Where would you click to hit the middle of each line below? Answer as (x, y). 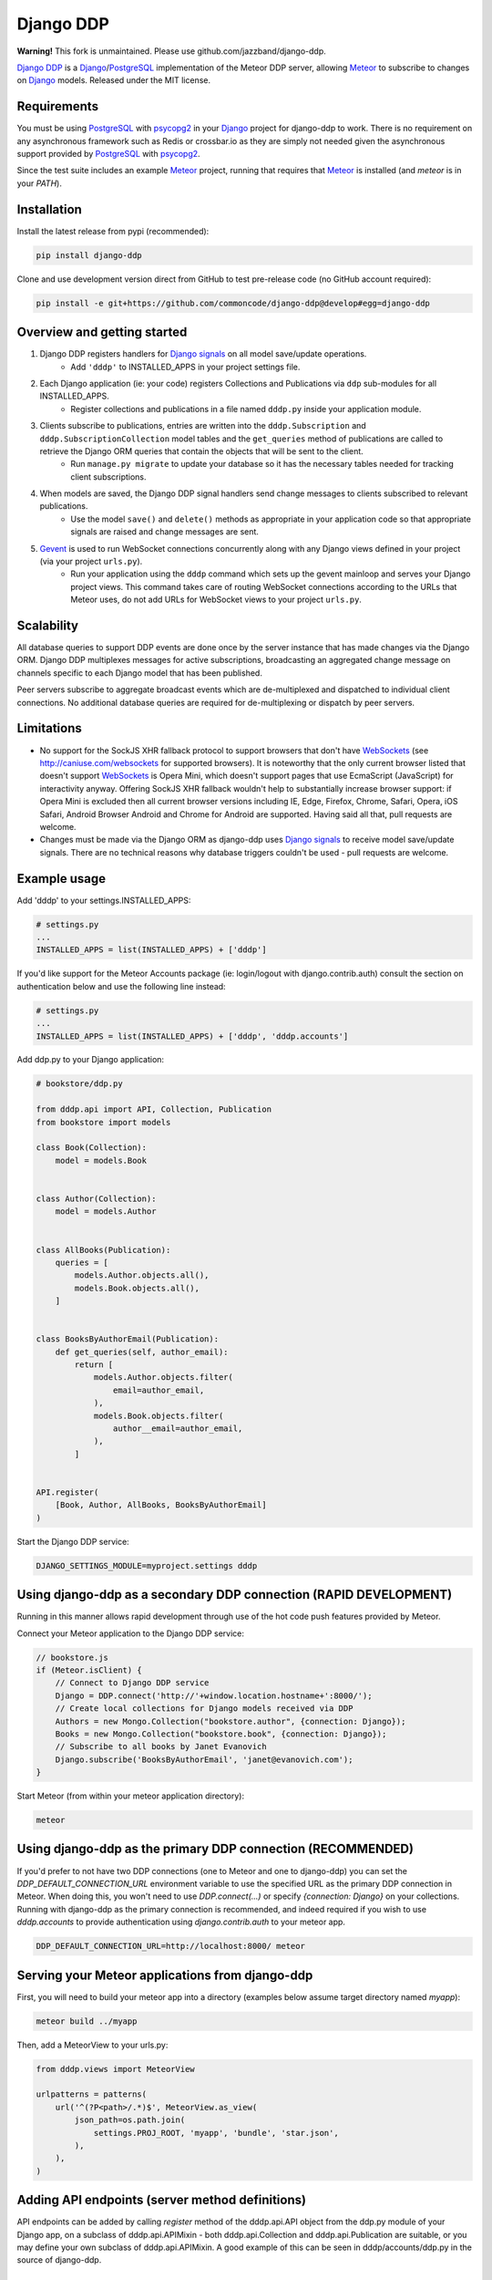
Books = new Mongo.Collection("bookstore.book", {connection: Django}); (221, 1734)
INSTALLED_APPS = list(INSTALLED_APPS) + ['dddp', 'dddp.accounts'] (192, 1036)
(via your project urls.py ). (91, 562)
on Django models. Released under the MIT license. (114, 80)
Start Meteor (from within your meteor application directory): (131, 1796)
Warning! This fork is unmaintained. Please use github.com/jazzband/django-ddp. (172, 51)
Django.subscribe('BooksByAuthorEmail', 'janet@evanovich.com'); (204, 1759)
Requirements (58, 106)
